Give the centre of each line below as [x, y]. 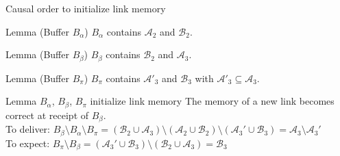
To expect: [28, 143]
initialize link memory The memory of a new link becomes [212, 101]
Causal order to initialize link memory [86, 8]
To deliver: [28, 129]
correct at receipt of [47, 115]
